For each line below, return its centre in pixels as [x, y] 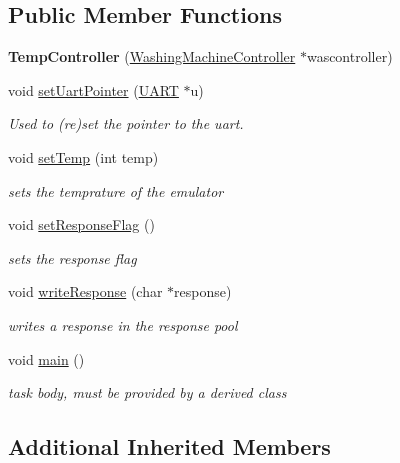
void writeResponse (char [85, 291]
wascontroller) [349, 56]
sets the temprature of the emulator [116, 190]
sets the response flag [72, 257]
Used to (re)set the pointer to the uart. [126, 123]
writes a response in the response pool [123, 324]
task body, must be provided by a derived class [147, 392]
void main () [46, 358]
